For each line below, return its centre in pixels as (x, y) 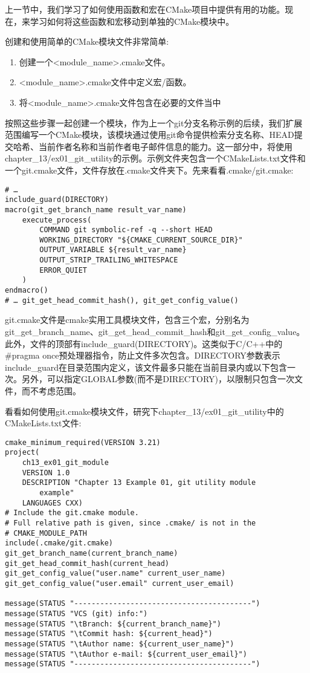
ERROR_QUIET (63, 270)
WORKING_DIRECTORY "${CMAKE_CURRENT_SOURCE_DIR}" (141, 240)
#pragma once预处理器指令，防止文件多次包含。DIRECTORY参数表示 (143, 355)
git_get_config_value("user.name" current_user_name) (115, 574)
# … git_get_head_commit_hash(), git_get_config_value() (122, 300)
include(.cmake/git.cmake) (59, 543)
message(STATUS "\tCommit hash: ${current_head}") (109, 634)
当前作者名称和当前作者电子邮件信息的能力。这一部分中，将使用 (165, 146)
